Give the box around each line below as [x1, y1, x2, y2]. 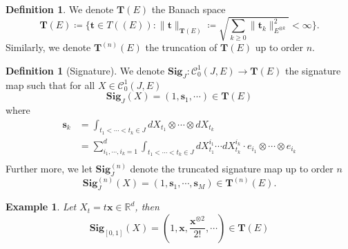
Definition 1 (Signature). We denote [6, 63, 165, 77]
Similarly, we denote [6, 40, 91, 54]
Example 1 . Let [6, 199, 77, 214]
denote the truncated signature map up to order [130, 161, 333, 176]
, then [135, 199, 159, 214]
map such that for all [6, 77, 95, 92]
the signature [284, 63, 341, 77]
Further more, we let [6, 161, 93, 176]
